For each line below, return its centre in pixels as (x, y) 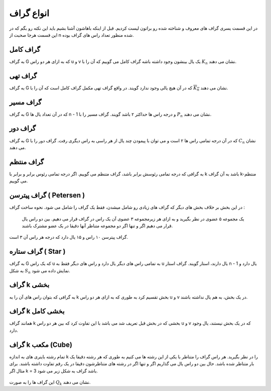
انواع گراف (29, 13)
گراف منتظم (27, 162)
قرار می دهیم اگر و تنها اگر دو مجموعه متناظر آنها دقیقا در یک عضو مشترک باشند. (97, 226)
